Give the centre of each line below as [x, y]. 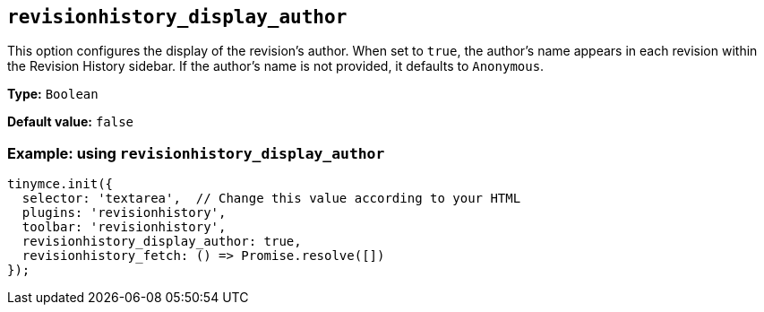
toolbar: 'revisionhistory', [124, 227]
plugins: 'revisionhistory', [124, 213]
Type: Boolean [53, 94]
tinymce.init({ [60, 184]
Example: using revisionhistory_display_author [196, 153]
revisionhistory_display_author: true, [162, 242]
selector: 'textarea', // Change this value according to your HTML [271, 199]
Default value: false [71, 122]
